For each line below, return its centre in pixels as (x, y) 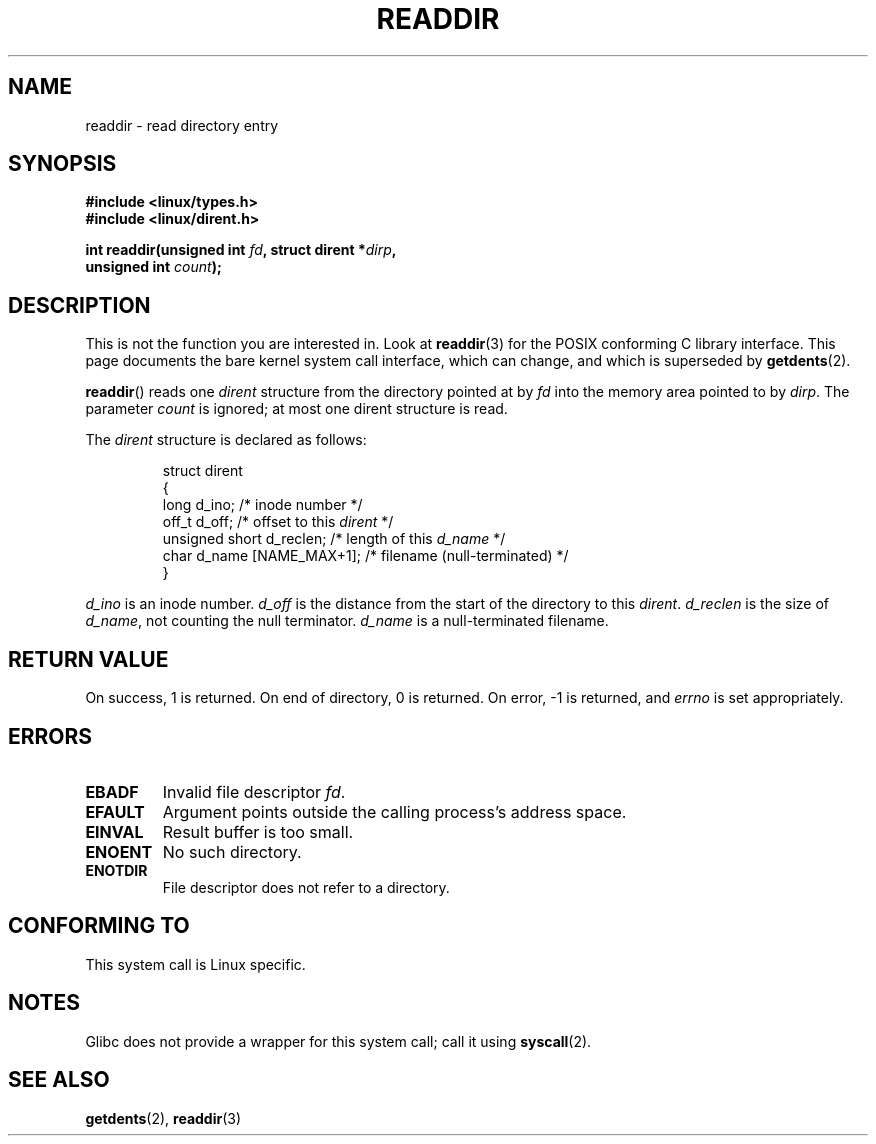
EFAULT (115, 811)
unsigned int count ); (153, 267)
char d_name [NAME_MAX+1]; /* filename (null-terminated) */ (365, 556)
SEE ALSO (59, 1080)
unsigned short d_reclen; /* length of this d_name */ (334, 539)
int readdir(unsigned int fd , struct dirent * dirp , (241, 250)
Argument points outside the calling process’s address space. (394, 811)
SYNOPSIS (62, 164)
